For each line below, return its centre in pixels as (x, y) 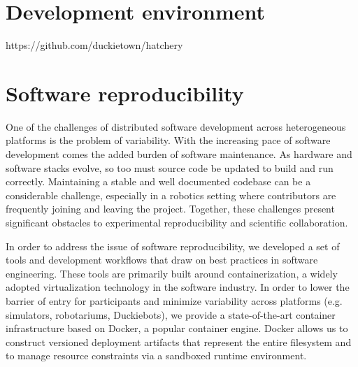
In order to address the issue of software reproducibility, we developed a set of (173, 246)
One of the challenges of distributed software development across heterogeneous (176, 126)
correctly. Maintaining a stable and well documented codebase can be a (158, 181)
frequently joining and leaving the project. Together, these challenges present (170, 209)
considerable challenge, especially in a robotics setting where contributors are (171, 195)
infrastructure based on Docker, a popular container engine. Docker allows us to (177, 328)
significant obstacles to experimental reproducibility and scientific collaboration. (177, 222)
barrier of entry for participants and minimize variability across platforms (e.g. (174, 300)
